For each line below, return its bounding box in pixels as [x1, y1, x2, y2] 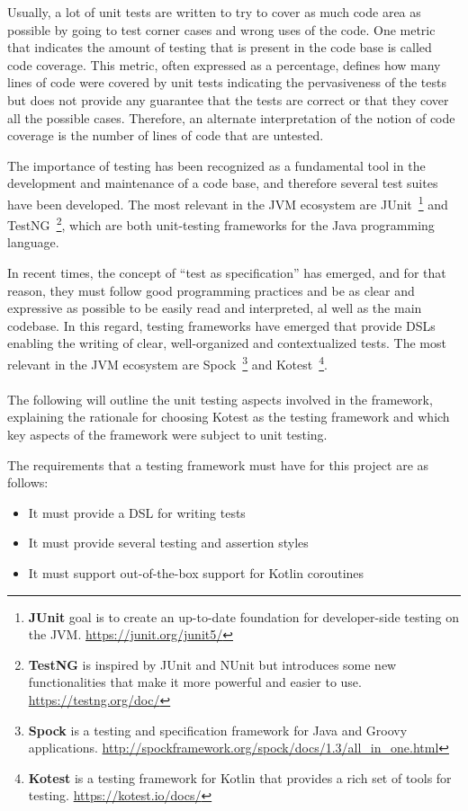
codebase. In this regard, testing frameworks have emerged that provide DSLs [7, 316, 436, 334]
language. [7, 233, 59, 252]
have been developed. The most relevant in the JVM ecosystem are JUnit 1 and [7, 192, 448, 213]
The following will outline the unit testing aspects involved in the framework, [7, 389, 433, 408]
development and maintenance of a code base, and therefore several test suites [7, 174, 438, 192]
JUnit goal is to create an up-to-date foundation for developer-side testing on [28, 607, 460, 626]
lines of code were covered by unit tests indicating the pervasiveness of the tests [7, 73, 446, 92]
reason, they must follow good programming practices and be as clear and [7, 281, 415, 299]
